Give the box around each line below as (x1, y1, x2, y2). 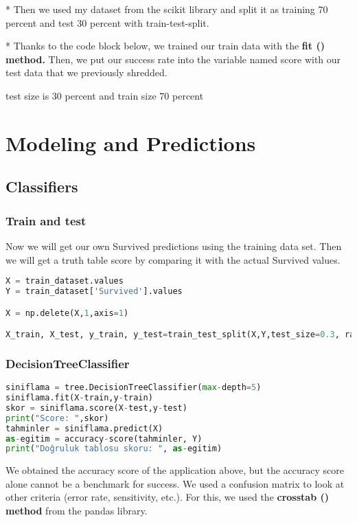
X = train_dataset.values (5, 276, 124, 286)
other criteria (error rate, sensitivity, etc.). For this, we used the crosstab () (5, 490, 329, 504)
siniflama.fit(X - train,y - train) (5, 393, 153, 403)
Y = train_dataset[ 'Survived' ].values (5, 286, 183, 296)
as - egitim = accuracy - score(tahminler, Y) (5, 433, 203, 444)
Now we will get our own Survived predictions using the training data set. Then (5, 238, 342, 253)
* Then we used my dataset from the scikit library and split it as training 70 (5, 2, 328, 16)
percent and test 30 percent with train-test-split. (5, 15, 209, 30)
